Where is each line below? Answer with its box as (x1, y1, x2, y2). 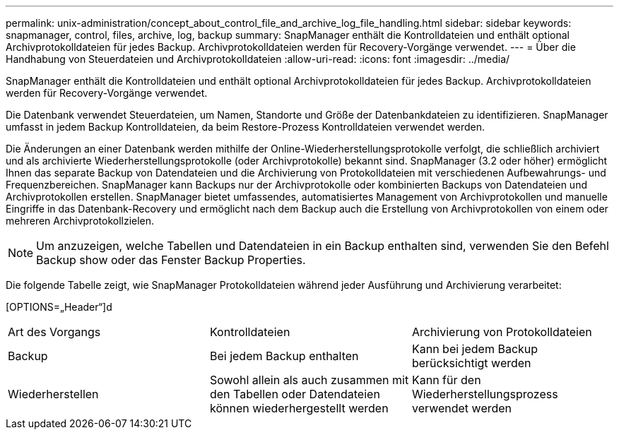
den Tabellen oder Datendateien (209, 387, 380, 401)
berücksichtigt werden (411, 356, 531, 370)
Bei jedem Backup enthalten (209, 349, 359, 363)
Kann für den (411, 373, 481, 387)
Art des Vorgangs (8, 325, 101, 339)
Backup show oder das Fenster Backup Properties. (36, 253, 306, 267)
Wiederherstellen (8, 387, 99, 401)
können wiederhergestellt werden (209, 401, 389, 415)
